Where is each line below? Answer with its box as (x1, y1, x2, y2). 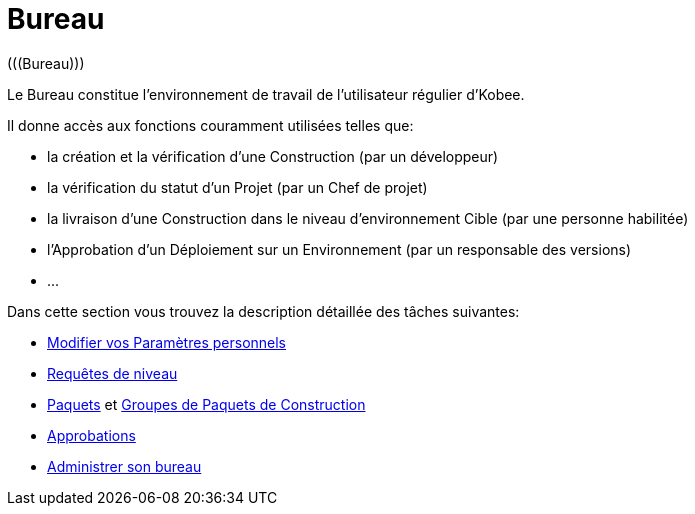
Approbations (47, 426, 136, 444)
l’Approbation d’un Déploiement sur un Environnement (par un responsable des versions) (47, 240, 632, 258)
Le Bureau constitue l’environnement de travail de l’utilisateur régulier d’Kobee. (7, 85, 525, 103)
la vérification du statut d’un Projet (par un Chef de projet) (47, 178, 428, 196)
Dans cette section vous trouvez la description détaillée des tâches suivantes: (7, 302, 520, 320)
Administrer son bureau (47, 457, 202, 475)
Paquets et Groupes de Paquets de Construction (47, 395, 366, 413)
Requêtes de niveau (47, 364, 178, 382)
